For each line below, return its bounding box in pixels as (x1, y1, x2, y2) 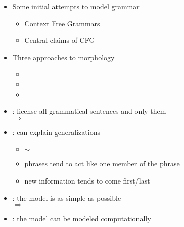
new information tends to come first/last (24, 175, 150, 186)
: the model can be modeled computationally (12, 213, 151, 224)
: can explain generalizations (12, 126, 100, 137)
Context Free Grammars (24, 18, 100, 28)
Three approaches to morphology (12, 52, 115, 62)
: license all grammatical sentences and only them (12, 106, 166, 116)
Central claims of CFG (24, 35, 95, 46)
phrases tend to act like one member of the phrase (24, 158, 180, 169)
